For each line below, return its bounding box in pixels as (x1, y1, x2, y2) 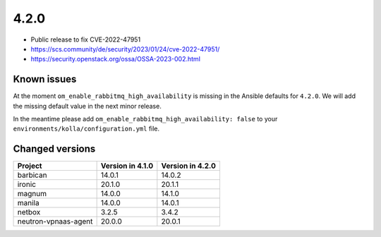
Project (17, 161, 42, 171)
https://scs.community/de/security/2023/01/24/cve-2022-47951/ (30, 44, 220, 53)
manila (17, 198, 40, 208)
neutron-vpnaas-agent (17, 217, 93, 226)
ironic (17, 180, 37, 190)
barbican (17, 170, 47, 180)
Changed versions (13, 143, 96, 155)
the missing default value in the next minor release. (13, 102, 162, 110)
